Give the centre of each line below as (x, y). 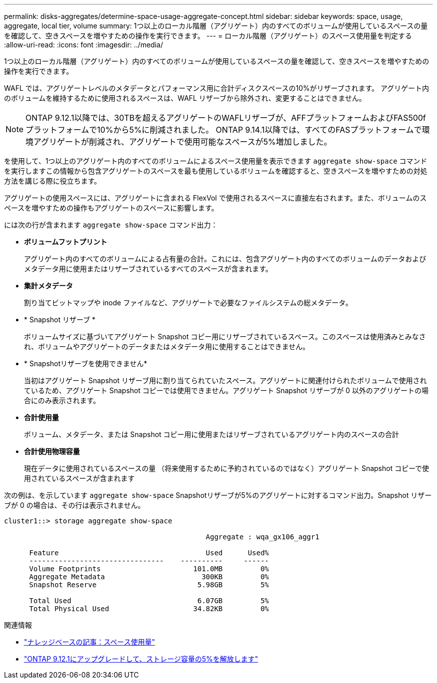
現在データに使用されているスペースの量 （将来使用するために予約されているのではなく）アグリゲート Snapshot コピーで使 (227, 468)
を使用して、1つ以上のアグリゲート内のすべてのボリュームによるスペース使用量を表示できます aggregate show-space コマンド (216, 161)
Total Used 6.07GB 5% (149, 601)
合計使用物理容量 (52, 451)
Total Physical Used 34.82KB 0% (149, 609)
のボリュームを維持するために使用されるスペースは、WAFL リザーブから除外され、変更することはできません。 (185, 98)
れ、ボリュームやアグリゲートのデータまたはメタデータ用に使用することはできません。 (167, 346)
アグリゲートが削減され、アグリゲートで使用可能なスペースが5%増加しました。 (183, 142)
